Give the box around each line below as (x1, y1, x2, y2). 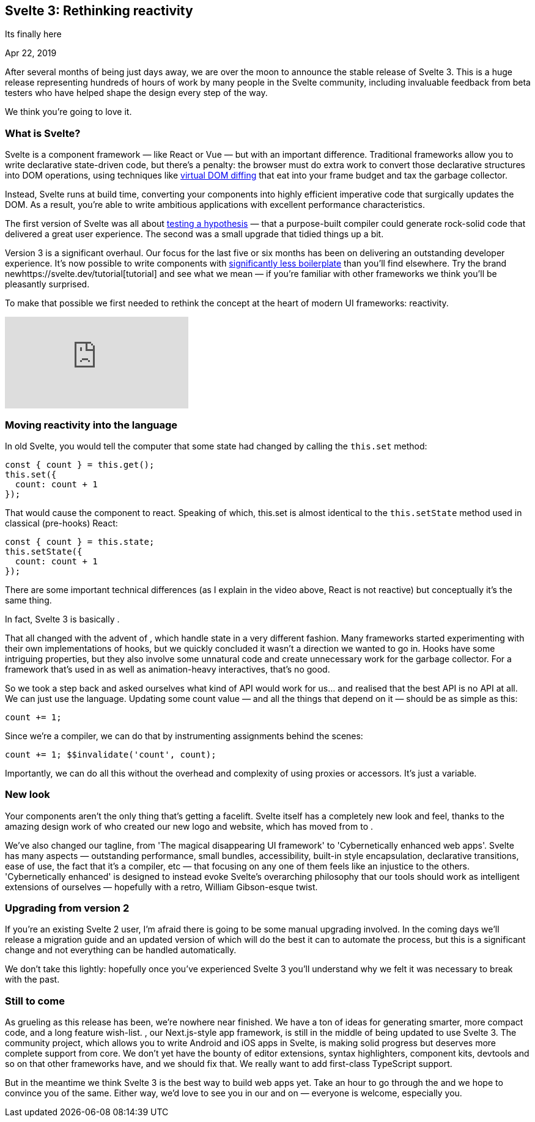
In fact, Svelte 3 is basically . (5, 613, 120, 624)
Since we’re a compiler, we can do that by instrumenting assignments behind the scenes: (5, 730, 363, 741)
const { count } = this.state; (5, 536, 155, 547)
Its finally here (5, 29, 62, 40)
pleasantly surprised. (5, 279, 90, 290)
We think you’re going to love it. (5, 106, 132, 117)
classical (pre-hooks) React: (5, 517, 118, 528)
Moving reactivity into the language (5, 418, 178, 431)
